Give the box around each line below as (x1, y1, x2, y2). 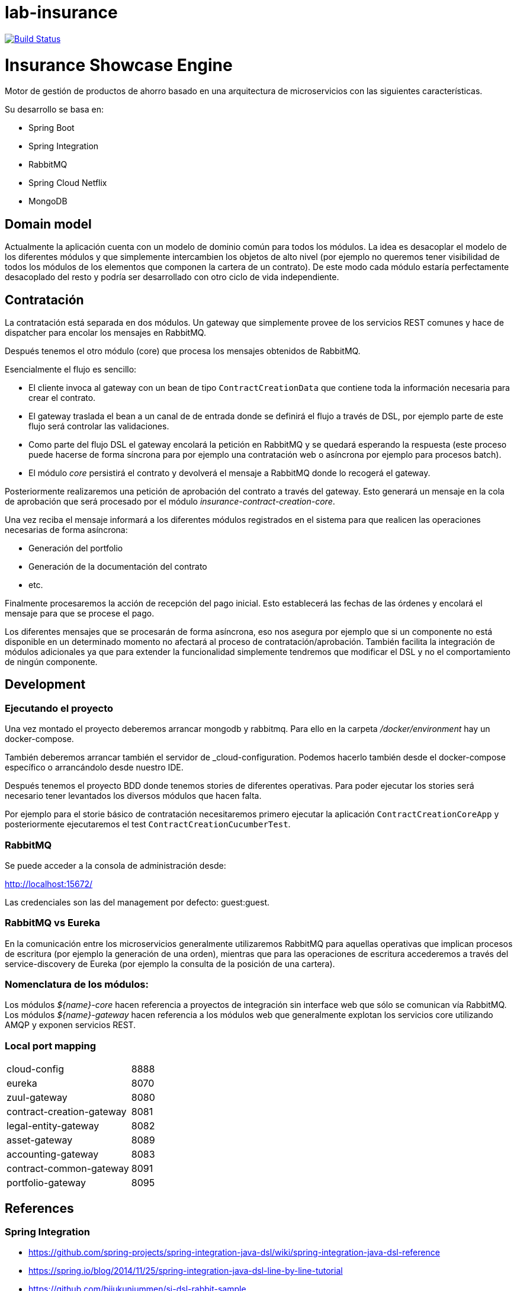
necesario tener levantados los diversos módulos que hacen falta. (5, 791, 262, 801)
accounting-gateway (7, 1148, 99, 1161)
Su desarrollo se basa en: (5, 104, 104, 115)
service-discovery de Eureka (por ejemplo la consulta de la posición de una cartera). (5, 958, 335, 969)
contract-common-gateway (7, 1162, 129, 1175)
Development (5, 677, 86, 692)
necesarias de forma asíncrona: (5, 524, 128, 535)
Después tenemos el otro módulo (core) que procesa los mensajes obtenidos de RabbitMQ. (5, 345, 361, 356)
